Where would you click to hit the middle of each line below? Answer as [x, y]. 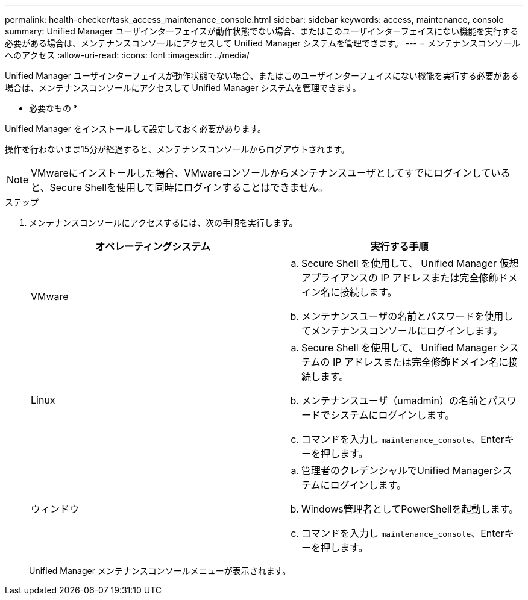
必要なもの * [53, 108]
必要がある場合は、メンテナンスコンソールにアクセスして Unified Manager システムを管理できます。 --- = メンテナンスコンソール [262, 43]
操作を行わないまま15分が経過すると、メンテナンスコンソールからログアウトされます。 [177, 149]
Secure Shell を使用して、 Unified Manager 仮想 [410, 263]
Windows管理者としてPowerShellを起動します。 [410, 509]
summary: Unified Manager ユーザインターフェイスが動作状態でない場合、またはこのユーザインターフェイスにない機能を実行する [262, 31]
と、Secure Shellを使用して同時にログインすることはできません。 [180, 187]
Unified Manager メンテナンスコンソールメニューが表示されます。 [160, 571]
